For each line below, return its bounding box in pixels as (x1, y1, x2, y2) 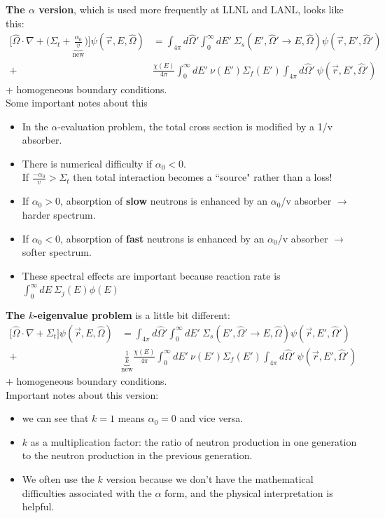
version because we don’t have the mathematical (106, 471, 314, 486)
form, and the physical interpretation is (164, 485, 333, 500)
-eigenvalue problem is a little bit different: (34, 308, 230, 322)
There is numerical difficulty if (22, 156, 153, 170)
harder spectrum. (22, 207, 96, 221)
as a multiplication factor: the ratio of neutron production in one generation (30, 434, 357, 449)
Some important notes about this (6, 95, 148, 110)
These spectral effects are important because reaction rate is (22, 268, 281, 282)
